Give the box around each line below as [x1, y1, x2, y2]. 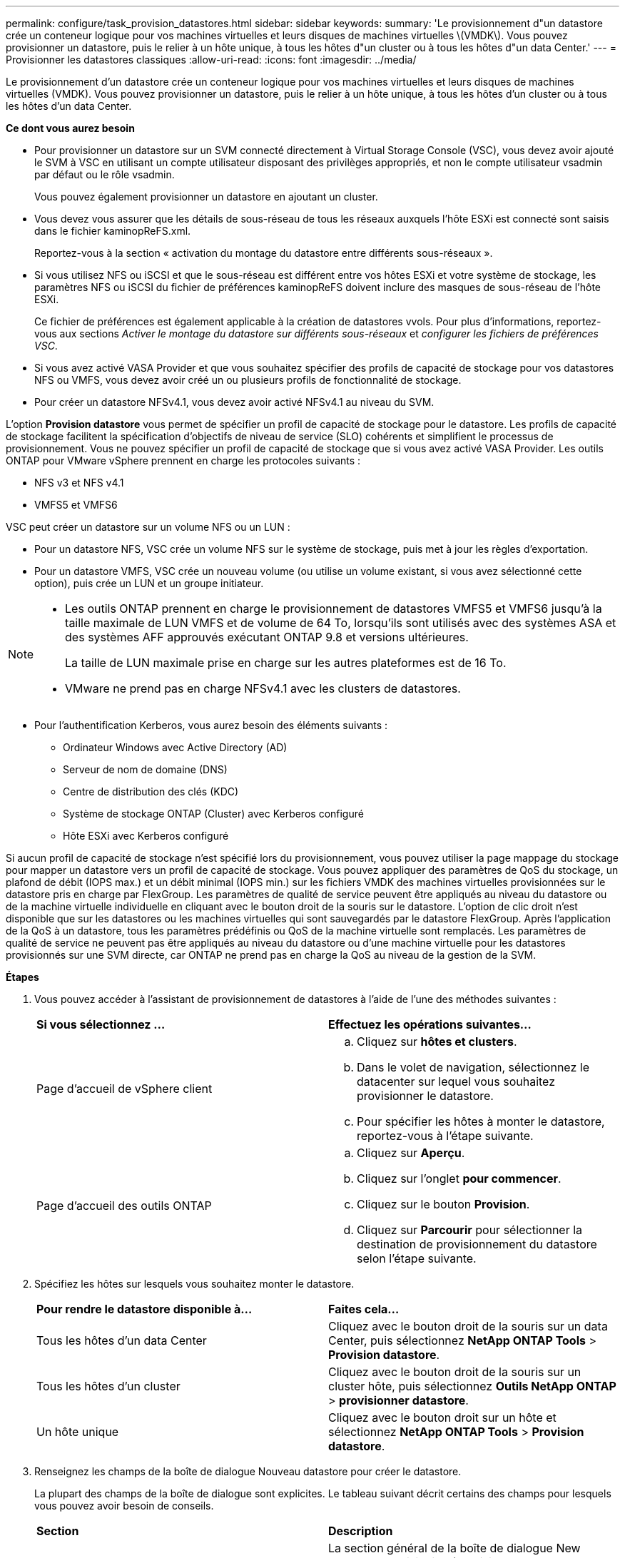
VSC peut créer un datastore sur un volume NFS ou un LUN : [6, 521, 290, 533]
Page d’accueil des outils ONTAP [36, 1198, 212, 1213]
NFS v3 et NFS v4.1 [34, 477, 124, 489]
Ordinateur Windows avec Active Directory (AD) [63, 741, 288, 753]
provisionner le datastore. [357, 1089, 494, 1103]
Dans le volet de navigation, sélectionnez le [357, 1060, 589, 1074]
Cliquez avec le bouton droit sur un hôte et [328, 1410, 557, 1425]
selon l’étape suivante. [357, 1251, 477, 1266]
